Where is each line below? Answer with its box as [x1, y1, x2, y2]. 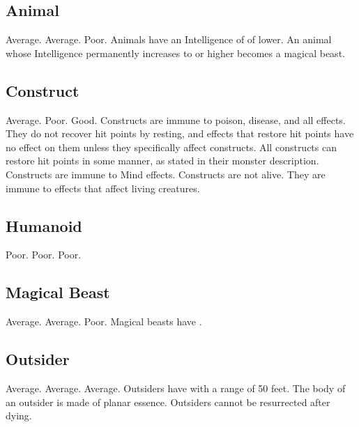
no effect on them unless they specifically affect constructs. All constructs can [6, 139, 337, 154]
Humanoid [6, 215, 82, 236]
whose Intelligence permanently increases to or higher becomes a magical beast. [6, 45, 345, 60]
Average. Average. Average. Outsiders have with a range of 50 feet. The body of [6, 380, 346, 395]
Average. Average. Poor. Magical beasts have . [6, 314, 202, 329]
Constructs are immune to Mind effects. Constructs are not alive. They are [6, 166, 326, 181]
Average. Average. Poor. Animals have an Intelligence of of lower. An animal [6, 32, 332, 47]
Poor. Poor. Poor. [6, 247, 82, 262]
